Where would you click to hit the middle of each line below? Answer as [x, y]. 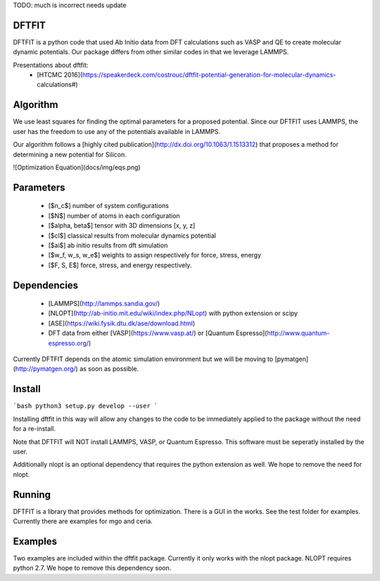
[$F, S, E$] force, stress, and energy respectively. [120, 265]
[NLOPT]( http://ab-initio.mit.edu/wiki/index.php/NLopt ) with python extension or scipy [173, 313]
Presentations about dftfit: [51, 65]
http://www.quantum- [298, 333]
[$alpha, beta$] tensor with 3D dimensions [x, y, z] [122, 226]
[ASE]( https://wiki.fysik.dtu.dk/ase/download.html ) [122, 323]
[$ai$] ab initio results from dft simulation [108, 245]
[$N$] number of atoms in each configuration [114, 216]
